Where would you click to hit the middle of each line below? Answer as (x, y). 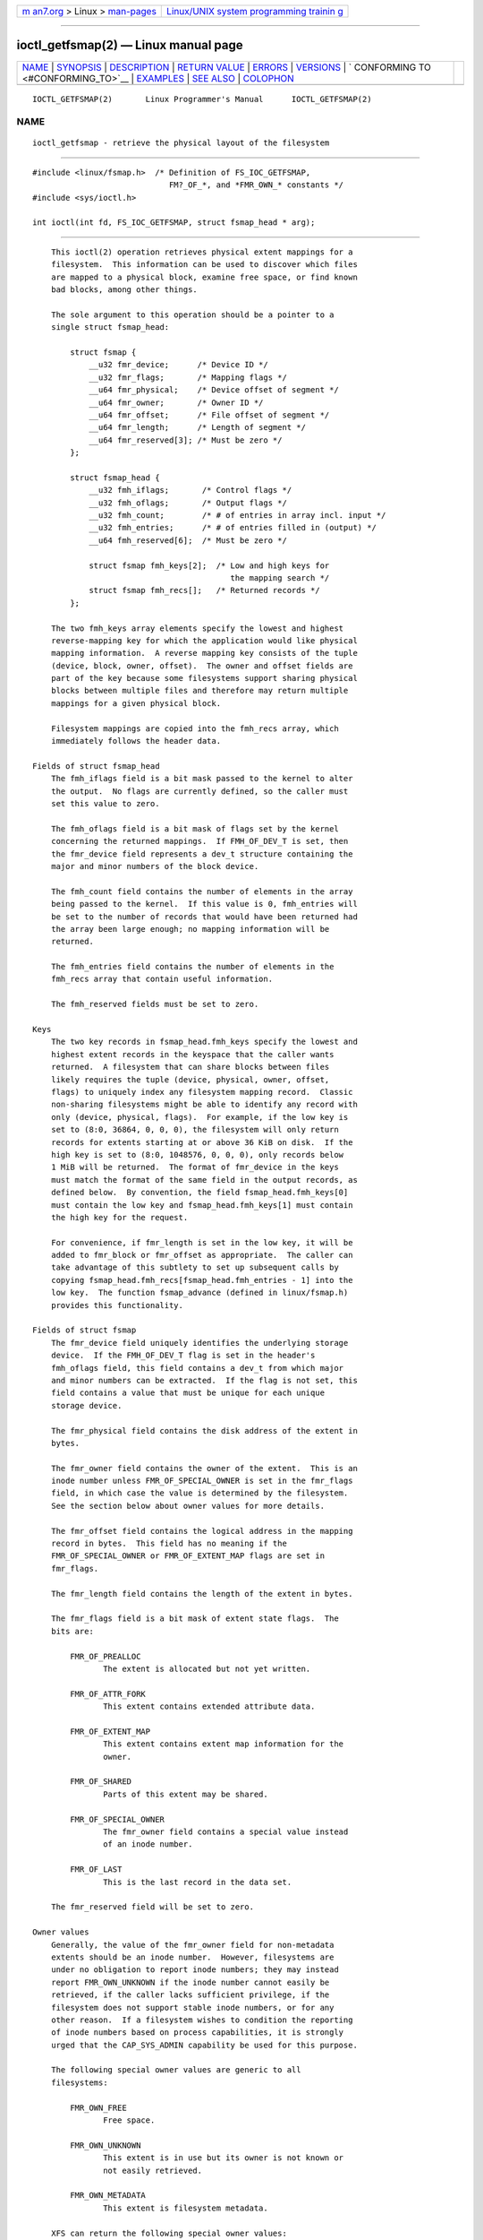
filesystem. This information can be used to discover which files (204, 265)
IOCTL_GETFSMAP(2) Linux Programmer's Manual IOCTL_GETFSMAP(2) (202, 99)
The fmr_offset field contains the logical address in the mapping (202, 1531)
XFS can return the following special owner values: (169, 2233)
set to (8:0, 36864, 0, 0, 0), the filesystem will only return (195, 1130)
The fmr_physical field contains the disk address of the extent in (204, 1430)
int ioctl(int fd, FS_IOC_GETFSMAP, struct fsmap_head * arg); (174, 223)
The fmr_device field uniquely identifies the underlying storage (199, 1343)
